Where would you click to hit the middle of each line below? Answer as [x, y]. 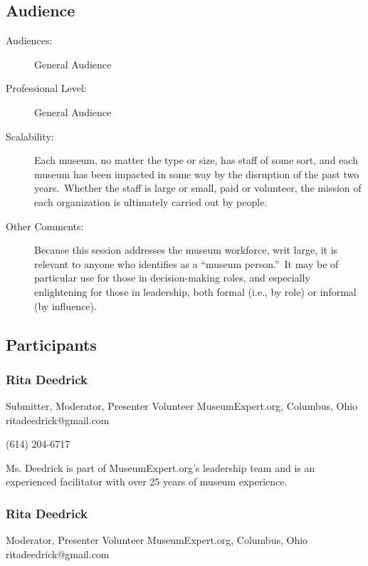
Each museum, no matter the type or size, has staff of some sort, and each [196, 160]
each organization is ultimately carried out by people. [151, 201]
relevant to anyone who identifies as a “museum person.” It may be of [186, 263]
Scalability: [30, 136]
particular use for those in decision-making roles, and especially [172, 278]
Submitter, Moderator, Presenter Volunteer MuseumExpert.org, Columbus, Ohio [182, 406]
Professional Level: [46, 88]
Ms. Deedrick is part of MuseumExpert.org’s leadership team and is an [161, 467]
